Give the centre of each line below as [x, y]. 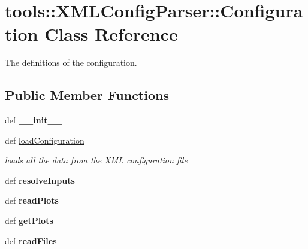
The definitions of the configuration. [71, 63]
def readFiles [31, 240]
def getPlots [29, 221]
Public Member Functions [87, 95]
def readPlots [32, 200]
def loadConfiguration [45, 140]
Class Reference [111, 34]
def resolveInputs [40, 180]
